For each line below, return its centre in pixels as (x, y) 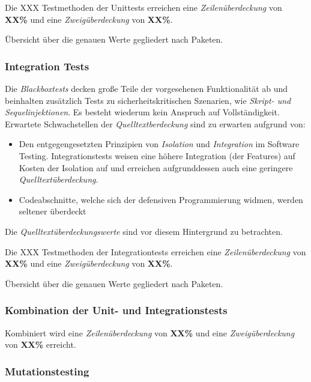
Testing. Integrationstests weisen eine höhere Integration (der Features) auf (157, 155)
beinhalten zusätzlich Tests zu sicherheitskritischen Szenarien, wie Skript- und (148, 100)
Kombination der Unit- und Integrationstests (116, 310)
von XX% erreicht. (41, 344)
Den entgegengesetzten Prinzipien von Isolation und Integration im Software (159, 144)
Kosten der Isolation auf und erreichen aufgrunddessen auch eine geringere (156, 167)
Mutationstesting (47, 371)
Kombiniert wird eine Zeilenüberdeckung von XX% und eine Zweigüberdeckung (150, 332)
